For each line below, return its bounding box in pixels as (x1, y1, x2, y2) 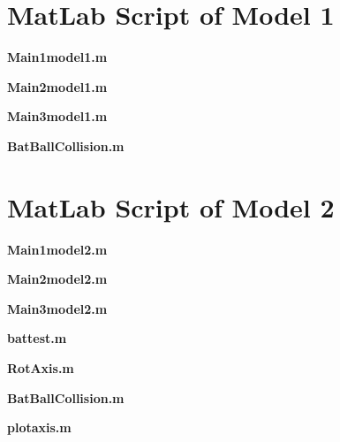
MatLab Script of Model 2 (7, 188, 335, 225)
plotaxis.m (7, 418, 72, 437)
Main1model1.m (7, 48, 108, 66)
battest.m (7, 329, 67, 347)
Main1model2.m (7, 240, 108, 258)
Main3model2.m (7, 299, 108, 317)
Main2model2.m (7, 270, 108, 288)
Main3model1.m (7, 107, 108, 126)
